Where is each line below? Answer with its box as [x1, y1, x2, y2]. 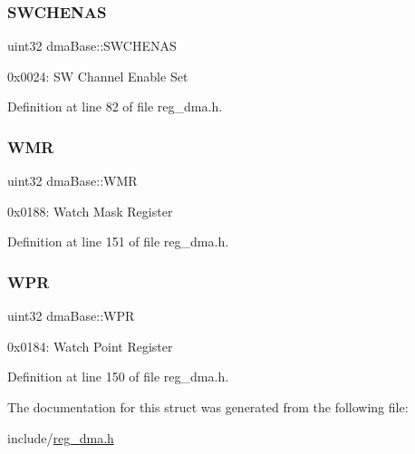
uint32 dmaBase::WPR [7, 306, 135, 325]
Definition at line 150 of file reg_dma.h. [7, 367, 229, 386]
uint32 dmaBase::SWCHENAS [7, 36, 177, 55]
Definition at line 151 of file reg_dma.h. [7, 232, 229, 251]
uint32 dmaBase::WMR [7, 171, 138, 190]
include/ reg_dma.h [7, 428, 114, 447]
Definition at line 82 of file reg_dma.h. [7, 97, 223, 116]
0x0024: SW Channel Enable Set [7, 66, 188, 85]
